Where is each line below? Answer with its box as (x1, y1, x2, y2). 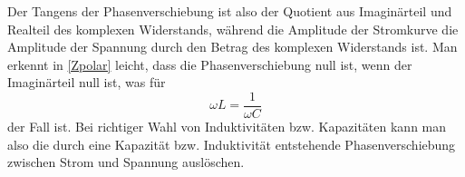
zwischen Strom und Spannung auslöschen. (7, 152, 245, 172)
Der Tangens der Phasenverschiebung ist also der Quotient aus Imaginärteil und (7, 2, 452, 20)
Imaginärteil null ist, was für (7, 73, 166, 92)
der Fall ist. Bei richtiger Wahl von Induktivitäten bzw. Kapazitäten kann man (7, 117, 447, 136)
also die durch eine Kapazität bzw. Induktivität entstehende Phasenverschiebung (7, 134, 456, 153)
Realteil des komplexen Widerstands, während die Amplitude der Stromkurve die (7, 19, 459, 38)
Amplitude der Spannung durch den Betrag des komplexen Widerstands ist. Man (7, 37, 458, 56)
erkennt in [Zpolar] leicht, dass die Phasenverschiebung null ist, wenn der (7, 54, 412, 74)
